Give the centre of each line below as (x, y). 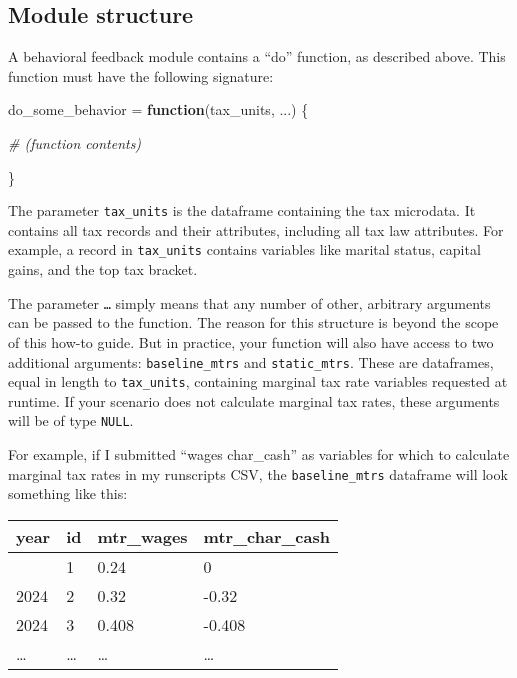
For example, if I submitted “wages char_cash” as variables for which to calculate (259, 454)
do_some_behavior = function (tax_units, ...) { (158, 109)
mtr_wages (142, 536)
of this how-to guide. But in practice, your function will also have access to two (251, 341)
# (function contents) (75, 142)
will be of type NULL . (71, 420)
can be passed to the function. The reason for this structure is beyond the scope (253, 322)
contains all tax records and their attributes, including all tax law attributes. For (256, 229)
